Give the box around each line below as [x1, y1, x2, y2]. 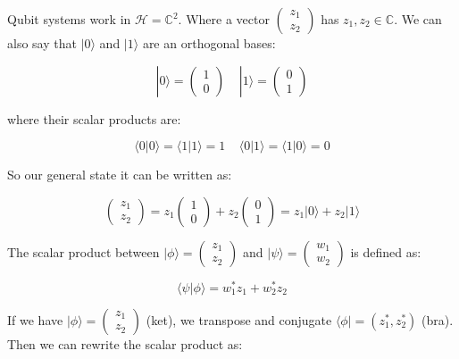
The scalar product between [7, 242, 160, 261]
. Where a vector [178, 10, 270, 28]
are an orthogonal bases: [142, 34, 276, 52]
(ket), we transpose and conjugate [146, 310, 332, 329]
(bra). [421, 310, 454, 329]
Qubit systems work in [7, 10, 131, 28]
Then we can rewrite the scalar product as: [7, 334, 243, 353]
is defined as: [350, 242, 421, 261]
